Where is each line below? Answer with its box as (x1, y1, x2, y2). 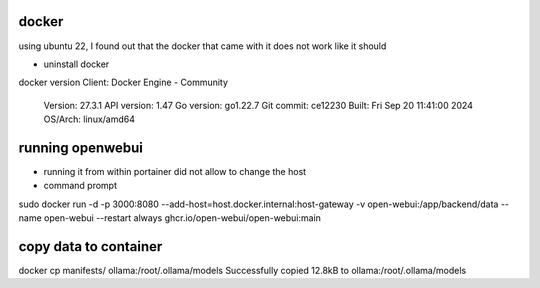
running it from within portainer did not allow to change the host (43, 165, 307, 177)
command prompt (43, 180, 117, 192)
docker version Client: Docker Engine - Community (18, 76, 229, 89)
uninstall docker (43, 58, 110, 70)
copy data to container (18, 238, 163, 255)
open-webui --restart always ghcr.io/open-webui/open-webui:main (43, 212, 322, 224)
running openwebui (18, 139, 144, 156)
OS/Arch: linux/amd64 (43, 113, 135, 125)
